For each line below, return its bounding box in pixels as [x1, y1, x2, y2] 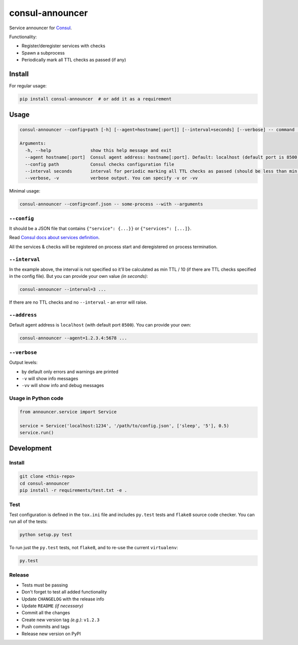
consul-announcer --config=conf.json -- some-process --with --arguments [19, 201, 203, 207]
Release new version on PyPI [21, 631, 81, 637]
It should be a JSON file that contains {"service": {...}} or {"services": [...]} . [9, 226, 192, 232]
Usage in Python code [9, 395, 64, 402]
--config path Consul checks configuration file [25, 161, 174, 167]
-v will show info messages [21, 375, 78, 382]
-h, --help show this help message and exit [25, 147, 172, 153]
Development [9, 444, 52, 452]
